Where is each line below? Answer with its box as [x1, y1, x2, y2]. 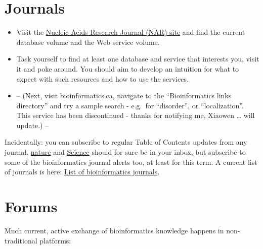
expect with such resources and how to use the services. [16, 73, 189, 84]
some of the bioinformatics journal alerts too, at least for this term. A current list [5, 156, 257, 167]
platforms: [39, 235, 71, 245]
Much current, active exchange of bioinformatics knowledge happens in [5, 225, 224, 235]
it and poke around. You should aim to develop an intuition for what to [16, 63, 239, 74]
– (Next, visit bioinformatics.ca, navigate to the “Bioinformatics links [16, 90, 232, 101]
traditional [5, 235, 37, 245]
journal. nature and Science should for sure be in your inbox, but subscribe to [5, 147, 246, 157]
